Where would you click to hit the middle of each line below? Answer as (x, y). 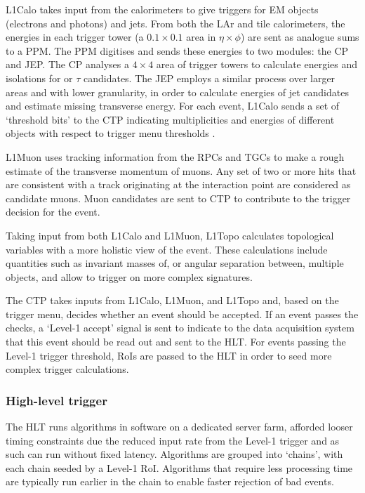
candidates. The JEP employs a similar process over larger (209, 78)
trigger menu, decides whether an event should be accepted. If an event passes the (182, 314)
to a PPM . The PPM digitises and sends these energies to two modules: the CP (177, 50)
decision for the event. (53, 212)
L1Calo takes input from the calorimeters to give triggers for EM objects (162, 9)
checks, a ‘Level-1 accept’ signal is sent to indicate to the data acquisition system (180, 328)
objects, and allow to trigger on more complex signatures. (129, 276)
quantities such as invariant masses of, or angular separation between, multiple (175, 263)
